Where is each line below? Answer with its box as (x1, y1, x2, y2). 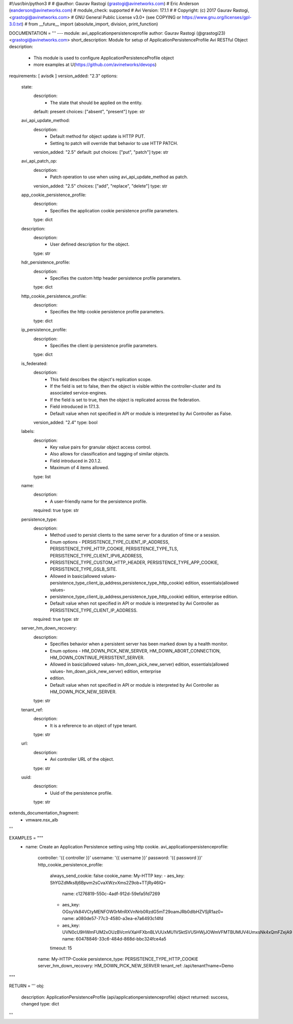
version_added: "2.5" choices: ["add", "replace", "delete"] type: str (33, 183, 167, 189)
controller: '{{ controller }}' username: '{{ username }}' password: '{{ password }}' (38, 855, 203, 861)
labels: (21, 429, 35, 434)
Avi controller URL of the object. (50, 757, 114, 762)
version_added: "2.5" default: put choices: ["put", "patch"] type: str (33, 149, 168, 155)
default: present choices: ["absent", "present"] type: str (33, 109, 145, 115)
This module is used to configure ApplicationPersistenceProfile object (33, 55, 174, 61)
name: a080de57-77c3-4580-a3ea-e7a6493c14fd (62, 916, 164, 922)
